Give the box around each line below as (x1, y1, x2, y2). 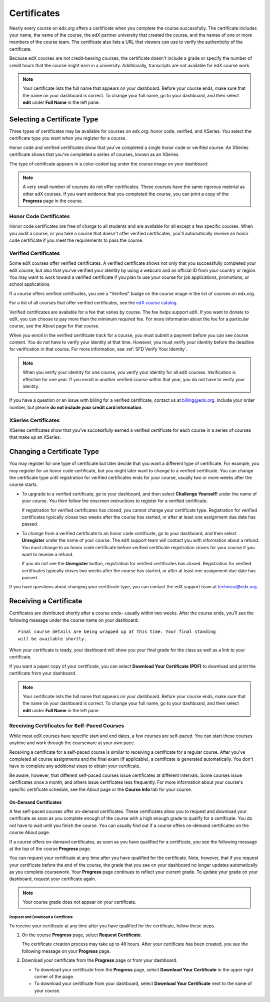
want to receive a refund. (21, 551, 73, 557)
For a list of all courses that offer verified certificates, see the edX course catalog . (9, 300, 178, 306)
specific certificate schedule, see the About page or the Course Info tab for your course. (9, 786, 192, 792)
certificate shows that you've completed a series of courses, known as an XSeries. (9, 151, 180, 157)
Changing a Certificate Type (9, 447, 99, 456)
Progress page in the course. (22, 198, 83, 204)
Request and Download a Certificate (9, 915, 73, 920)
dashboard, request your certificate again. (9, 876, 96, 882)
